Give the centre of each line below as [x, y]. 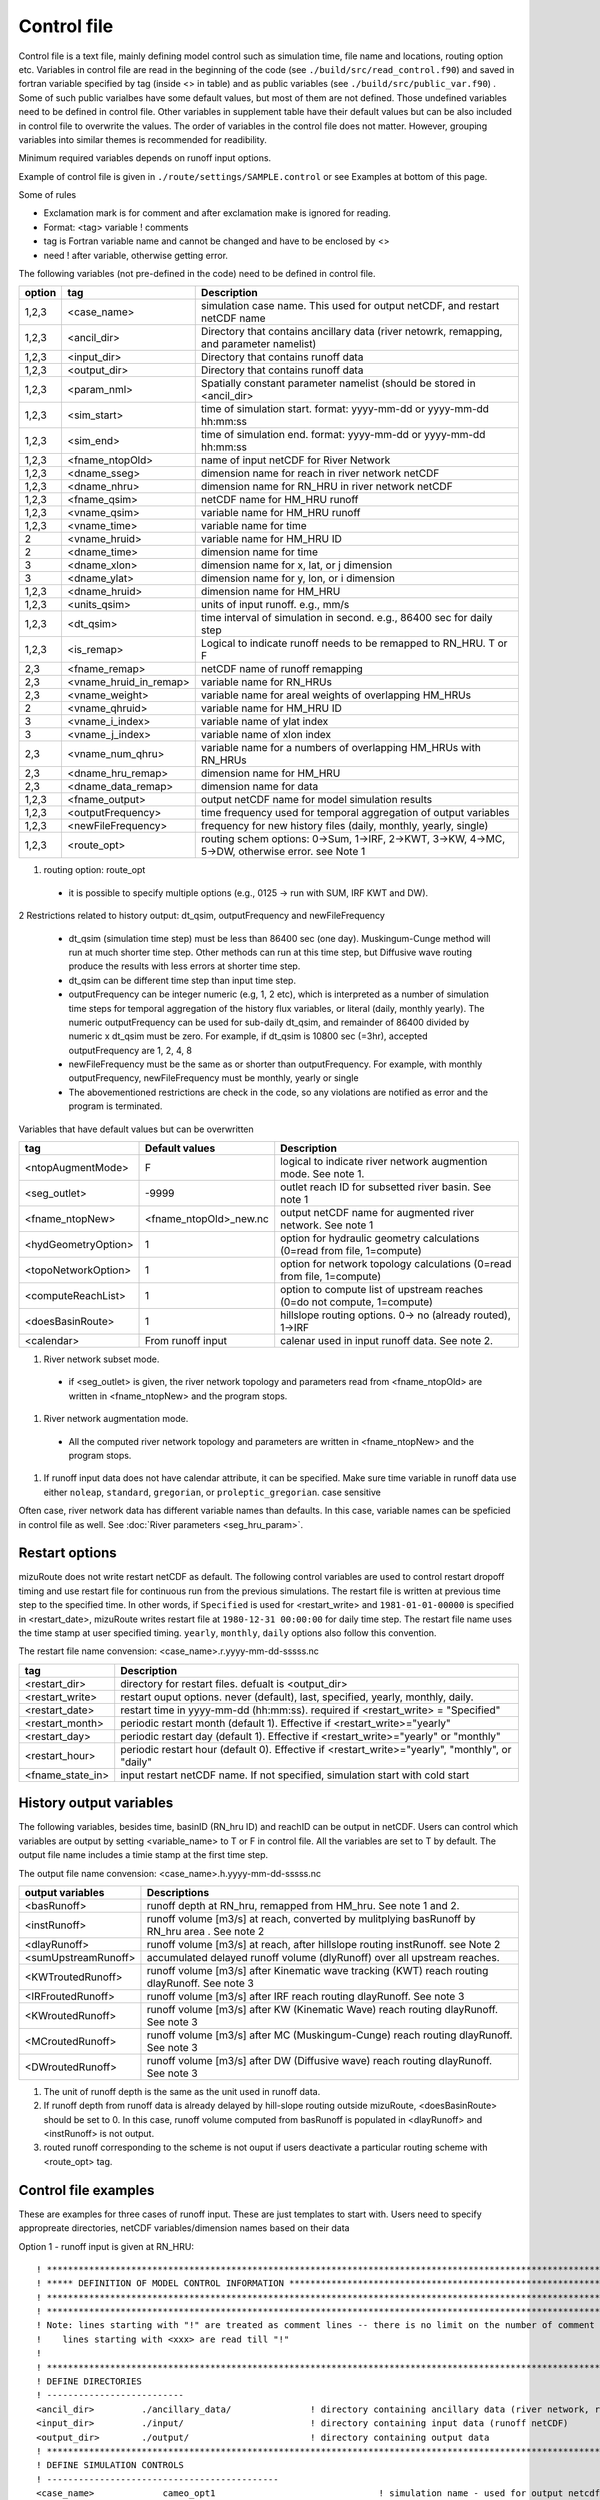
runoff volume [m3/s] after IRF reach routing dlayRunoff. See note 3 [305, 1996]
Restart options [67, 1553]
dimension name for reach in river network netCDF [320, 473]
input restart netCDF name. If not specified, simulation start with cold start [295, 1775]
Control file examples [86, 2190]
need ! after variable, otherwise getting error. [136, 255]
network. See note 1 [327, 1225]
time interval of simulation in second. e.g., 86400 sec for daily [346, 618]
